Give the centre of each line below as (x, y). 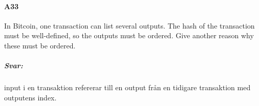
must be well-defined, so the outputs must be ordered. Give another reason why (129, 35)
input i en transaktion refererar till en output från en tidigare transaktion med (127, 87)
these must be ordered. (40, 45)
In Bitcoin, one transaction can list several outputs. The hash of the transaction (129, 25)
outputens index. (30, 97)
